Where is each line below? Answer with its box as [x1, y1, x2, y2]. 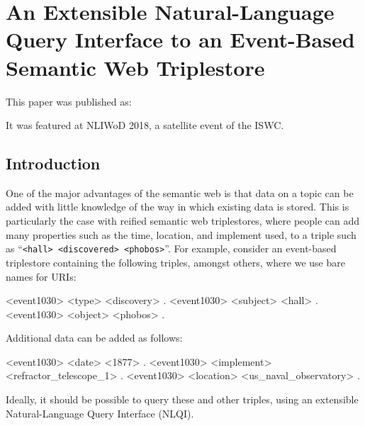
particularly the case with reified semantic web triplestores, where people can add [6, 213, 360, 228]
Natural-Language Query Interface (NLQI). [6, 405, 194, 420]
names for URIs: [6, 269, 77, 284]
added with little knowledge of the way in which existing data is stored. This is [6, 199, 349, 214]
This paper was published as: [6, 94, 132, 108]
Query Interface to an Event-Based [6, 25, 355, 54]
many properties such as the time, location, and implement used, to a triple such [6, 227, 356, 242]
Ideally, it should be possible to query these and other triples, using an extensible [6, 392, 359, 407]
